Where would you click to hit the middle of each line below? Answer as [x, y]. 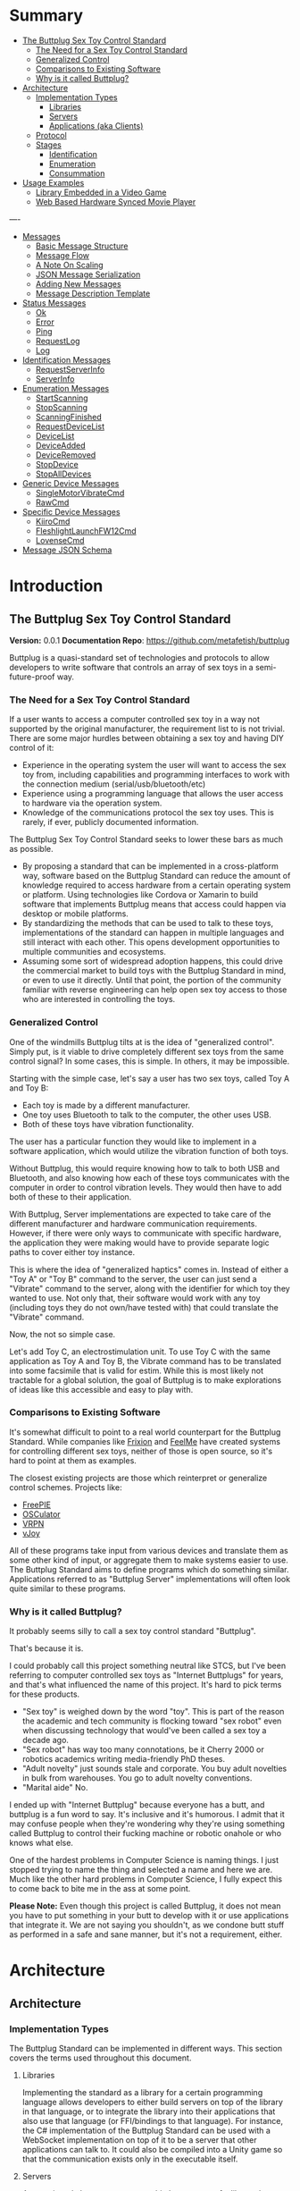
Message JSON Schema [67, 550]
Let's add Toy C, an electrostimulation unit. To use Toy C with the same [140, 1352]
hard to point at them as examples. [73, 1460]
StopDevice [57, 464]
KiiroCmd [53, 521]
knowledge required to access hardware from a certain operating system [156, 885]
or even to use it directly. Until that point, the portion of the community [151, 981]
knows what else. [42, 1843]
